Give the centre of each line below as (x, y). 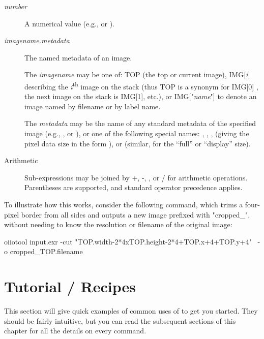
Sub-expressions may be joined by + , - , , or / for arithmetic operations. (136, 177)
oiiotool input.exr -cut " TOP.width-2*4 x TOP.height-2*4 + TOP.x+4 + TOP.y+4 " (128, 241)
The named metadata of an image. (78, 57)
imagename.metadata (37, 40)
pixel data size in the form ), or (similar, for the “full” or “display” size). (138, 143)
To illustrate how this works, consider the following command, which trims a (124, 204)
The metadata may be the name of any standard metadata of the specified (140, 123)
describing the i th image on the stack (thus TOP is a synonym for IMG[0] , (141, 85)
